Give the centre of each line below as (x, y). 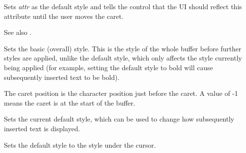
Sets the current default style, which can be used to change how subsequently (119, 119)
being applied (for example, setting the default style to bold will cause (109, 67)
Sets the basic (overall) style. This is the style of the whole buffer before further (123, 48)
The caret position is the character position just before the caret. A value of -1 (121, 93)
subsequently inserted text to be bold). (62, 77)
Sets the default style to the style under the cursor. (80, 145)
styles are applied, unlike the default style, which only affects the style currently (123, 58)
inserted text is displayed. (42, 128)
